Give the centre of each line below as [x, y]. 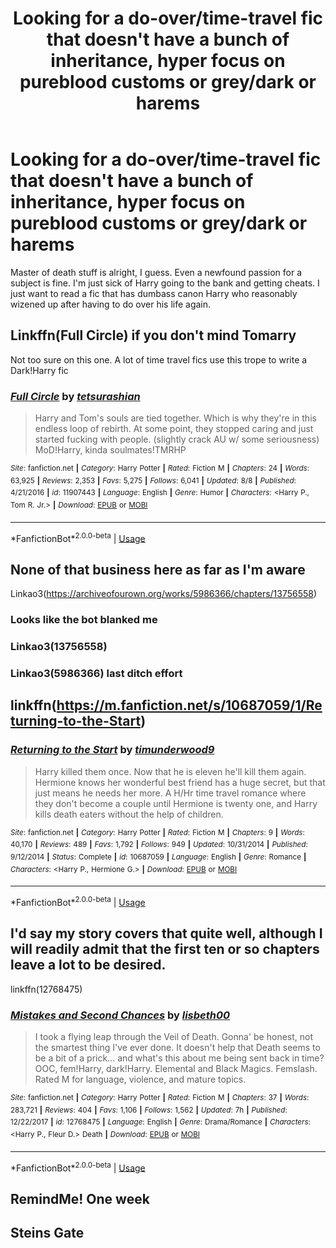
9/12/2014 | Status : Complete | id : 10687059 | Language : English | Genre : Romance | [158, 857]
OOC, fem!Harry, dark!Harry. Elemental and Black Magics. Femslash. [176, 1068]
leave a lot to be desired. [88, 965]
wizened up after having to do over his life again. [111, 304]
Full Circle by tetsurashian [75, 396]
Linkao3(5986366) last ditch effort [96, 673]
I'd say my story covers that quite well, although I [166, 933]
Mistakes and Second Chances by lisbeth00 [120, 1015]
